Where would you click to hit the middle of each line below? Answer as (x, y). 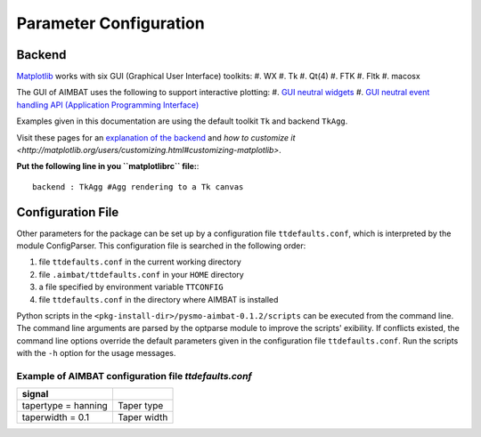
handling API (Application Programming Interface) (108, 105)
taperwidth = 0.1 (56, 417)
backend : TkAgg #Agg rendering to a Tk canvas (138, 186)
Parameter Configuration (110, 23)
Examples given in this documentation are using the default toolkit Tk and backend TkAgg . (182, 121)
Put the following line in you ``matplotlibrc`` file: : (108, 166)
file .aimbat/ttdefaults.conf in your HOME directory (141, 274)
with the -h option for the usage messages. (96, 353)
